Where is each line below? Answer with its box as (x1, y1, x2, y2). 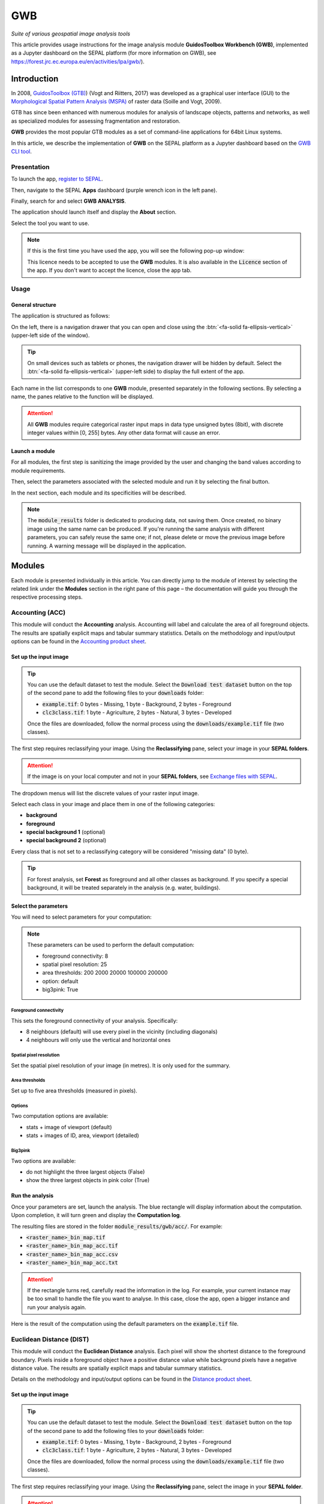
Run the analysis (11, 1192, 54, 1200)
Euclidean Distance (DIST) (11, 1335, 89, 1343)
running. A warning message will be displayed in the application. (27, 542, 187, 549)
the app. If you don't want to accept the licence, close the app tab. (27, 267, 192, 274)
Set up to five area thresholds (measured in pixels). (11, 1087, 137, 1094)
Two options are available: (11, 1157, 76, 1164)
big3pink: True (42, 986, 79, 993)
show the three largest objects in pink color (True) (26, 1177, 150, 1184)
